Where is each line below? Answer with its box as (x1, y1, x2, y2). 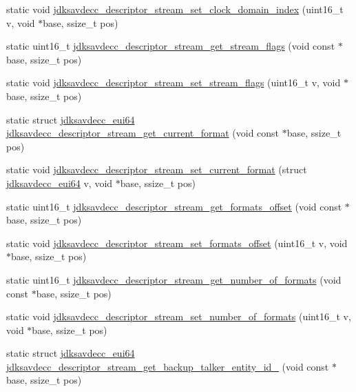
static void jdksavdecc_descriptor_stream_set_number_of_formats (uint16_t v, (6, 309, 351, 324)
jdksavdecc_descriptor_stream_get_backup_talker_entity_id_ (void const (6, 359, 329, 373)
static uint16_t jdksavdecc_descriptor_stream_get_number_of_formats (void (6, 272, 342, 286)
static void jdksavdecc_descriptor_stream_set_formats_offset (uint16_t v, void (6, 235, 348, 250)
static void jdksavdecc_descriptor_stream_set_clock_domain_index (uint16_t (6, 2, 344, 16)
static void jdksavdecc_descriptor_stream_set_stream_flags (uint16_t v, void (6, 75, 341, 90)
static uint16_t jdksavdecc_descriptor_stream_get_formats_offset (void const (6, 199, 342, 213)
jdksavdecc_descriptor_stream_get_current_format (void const (6, 126, 280, 140)
